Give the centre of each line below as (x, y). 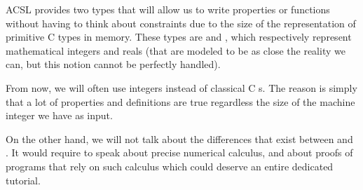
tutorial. (23, 180)
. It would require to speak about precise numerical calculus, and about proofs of (179, 152)
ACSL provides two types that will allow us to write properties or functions (168, 9)
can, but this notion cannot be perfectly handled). (113, 64)
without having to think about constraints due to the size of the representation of (181, 23)
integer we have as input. (59, 115)
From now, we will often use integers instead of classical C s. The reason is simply (181, 87)
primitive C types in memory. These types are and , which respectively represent (179, 37)
